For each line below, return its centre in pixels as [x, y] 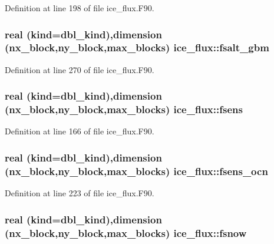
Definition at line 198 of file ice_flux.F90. [80, 8]
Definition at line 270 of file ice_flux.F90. [80, 69]
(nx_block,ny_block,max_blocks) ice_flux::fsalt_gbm [137, 47]
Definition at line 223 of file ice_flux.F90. [80, 193]
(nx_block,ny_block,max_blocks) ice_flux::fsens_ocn [136, 171]
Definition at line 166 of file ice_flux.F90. [80, 131]
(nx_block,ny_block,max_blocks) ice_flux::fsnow [126, 233]
